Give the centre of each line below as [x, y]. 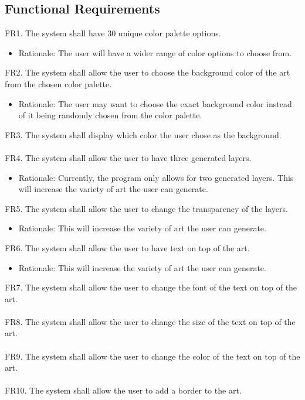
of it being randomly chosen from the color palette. [110, 115]
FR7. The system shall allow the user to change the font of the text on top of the [151, 287]
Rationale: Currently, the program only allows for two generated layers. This [156, 177]
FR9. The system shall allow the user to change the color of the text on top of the [152, 356]
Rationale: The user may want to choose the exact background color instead [155, 103]
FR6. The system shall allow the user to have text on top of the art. [127, 247]
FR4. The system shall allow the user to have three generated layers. [128, 157]
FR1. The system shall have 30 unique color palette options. [113, 33]
